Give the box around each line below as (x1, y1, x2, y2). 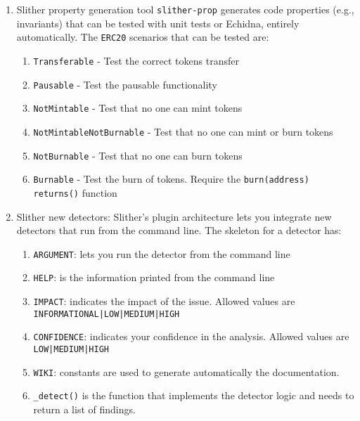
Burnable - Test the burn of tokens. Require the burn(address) (33, 171, 309, 186)
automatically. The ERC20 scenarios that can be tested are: (16, 30, 269, 44)
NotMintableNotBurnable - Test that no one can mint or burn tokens (33, 124, 333, 138)
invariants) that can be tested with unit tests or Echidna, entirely (16, 15, 300, 30)
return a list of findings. (33, 401, 136, 416)
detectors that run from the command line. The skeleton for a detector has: (16, 223, 342, 238)
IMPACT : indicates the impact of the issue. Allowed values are (33, 294, 295, 308)
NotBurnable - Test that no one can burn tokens (33, 148, 243, 162)
